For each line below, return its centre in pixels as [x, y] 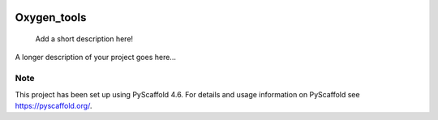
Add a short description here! [84, 39]
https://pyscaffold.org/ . [54, 105]
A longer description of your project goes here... [95, 58]
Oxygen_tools [51, 17]
